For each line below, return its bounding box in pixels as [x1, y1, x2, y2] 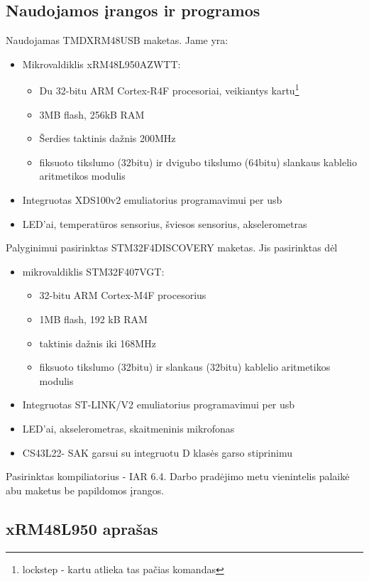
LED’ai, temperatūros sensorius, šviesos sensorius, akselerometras [22, 216, 307, 231]
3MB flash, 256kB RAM [39, 107, 145, 121]
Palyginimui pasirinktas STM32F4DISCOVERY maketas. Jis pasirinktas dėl [6, 240, 338, 255]
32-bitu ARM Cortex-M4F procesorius [39, 288, 206, 303]
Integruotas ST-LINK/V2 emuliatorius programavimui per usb [22, 397, 295, 412]
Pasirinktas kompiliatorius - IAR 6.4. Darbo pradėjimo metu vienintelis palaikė [6, 469, 350, 484]
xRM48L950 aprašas [6, 517, 158, 539]
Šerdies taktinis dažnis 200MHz [39, 131, 176, 146]
